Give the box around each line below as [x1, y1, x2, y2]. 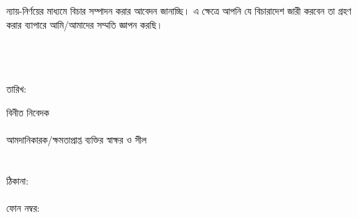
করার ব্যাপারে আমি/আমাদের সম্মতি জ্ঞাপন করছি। [6, 17, 163, 31]
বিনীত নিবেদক [6, 104, 50, 119]
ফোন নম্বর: [6, 200, 40, 215]
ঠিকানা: [6, 173, 29, 187]
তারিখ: [6, 81, 26, 95]
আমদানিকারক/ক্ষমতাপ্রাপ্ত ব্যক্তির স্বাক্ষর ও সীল [6, 132, 147, 146]
